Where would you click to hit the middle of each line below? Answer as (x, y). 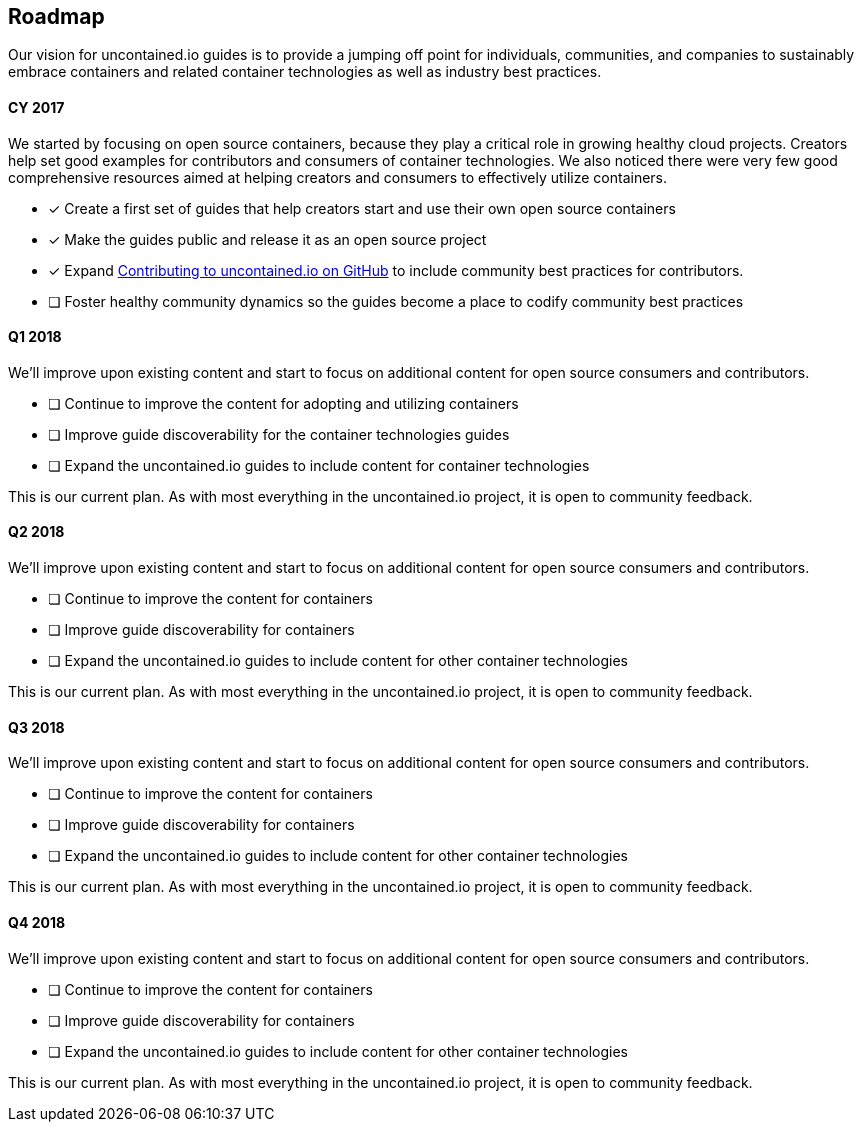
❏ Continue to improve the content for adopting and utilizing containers (283, 403)
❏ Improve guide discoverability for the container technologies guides (279, 434)
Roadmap (56, 16)
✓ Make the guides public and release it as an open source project (267, 239)
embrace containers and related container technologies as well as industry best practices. (305, 72)
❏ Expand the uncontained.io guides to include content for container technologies (319, 465)
